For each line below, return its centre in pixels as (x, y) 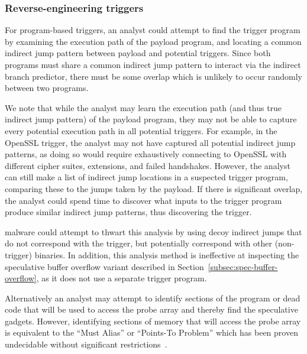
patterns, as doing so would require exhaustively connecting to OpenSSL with (146, 154)
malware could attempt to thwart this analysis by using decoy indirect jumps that (153, 231)
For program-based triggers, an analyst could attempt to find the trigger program (153, 30)
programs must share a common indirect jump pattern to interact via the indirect (153, 64)
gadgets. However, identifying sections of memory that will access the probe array (153, 321)
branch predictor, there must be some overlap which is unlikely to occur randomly (153, 76)
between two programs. (47, 88)
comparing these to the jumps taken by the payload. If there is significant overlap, (154, 188)
